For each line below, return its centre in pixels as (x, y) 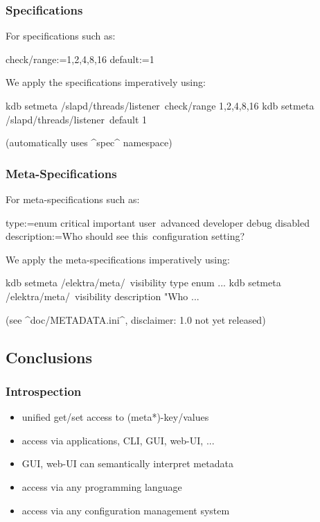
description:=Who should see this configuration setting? (125, 236)
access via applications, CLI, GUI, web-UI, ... (118, 440)
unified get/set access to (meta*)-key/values (115, 417)
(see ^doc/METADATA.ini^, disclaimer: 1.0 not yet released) (136, 319)
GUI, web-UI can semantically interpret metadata (127, 463)
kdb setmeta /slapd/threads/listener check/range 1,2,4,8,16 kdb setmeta (160, 105)
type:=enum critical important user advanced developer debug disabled (158, 222)
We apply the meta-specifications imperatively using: (118, 259)
